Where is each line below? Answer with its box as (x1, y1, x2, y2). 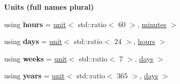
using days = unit (4, 36, 62, 47)
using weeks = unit (4, 53, 67, 64)
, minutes (137, 18, 167, 29)
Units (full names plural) (4, 2, 94, 12)
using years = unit (4, 70, 65, 81)
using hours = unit (4, 18, 66, 29)
